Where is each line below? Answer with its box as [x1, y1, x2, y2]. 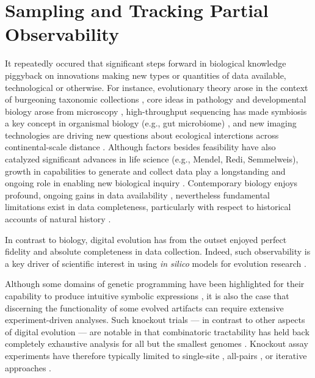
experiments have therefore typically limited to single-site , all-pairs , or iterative [5, 349, 307, 362]
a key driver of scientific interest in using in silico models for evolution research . [5, 256, 306, 269]
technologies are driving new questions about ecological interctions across [5, 128, 279, 141]
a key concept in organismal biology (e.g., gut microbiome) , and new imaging [5, 117, 297, 129]
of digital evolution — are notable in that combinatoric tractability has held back [5, 325, 310, 338]
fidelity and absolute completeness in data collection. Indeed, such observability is [5, 245, 311, 258]
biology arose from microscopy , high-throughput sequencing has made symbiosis [5, 104, 307, 117]
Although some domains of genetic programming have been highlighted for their [5, 277, 305, 290]
